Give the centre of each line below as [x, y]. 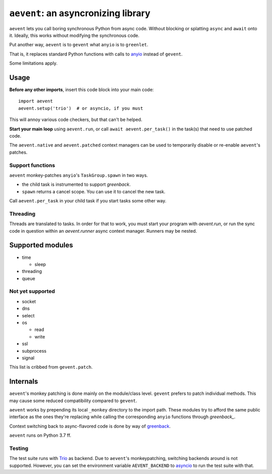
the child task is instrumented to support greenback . [76, 184]
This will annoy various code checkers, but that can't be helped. [76, 120]
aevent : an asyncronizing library [80, 13]
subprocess [34, 351]
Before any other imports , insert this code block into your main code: [82, 90]
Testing [19, 448]
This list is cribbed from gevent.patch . [51, 367]
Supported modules [41, 245]
